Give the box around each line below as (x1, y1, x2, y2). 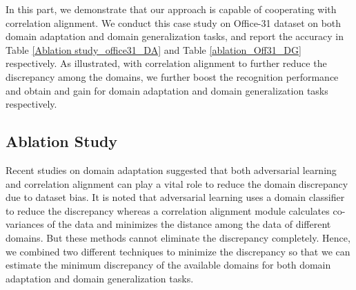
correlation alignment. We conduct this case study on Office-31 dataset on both (6, 15, 342, 30)
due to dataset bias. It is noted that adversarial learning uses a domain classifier (6, 190, 345, 204)
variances (6, 217, 44, 231)
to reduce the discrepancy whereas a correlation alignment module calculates (6, 203, 330, 217)
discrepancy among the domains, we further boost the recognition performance (6, 69, 339, 84)
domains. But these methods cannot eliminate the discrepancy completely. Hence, (6, 230, 350, 244)
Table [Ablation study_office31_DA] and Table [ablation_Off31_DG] (6, 42, 301, 57)
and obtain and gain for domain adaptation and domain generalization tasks (6, 83, 328, 97)
